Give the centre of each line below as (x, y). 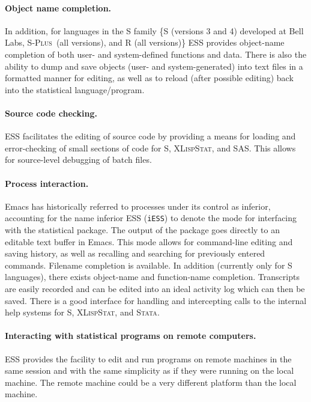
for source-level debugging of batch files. (78, 160)
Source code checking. (51, 113)
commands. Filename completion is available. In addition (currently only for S (149, 265)
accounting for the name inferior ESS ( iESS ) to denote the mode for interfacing (151, 218)
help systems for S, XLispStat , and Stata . (82, 312)
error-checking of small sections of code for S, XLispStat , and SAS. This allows (150, 148)
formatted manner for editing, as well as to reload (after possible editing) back (149, 78)
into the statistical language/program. (75, 89)
